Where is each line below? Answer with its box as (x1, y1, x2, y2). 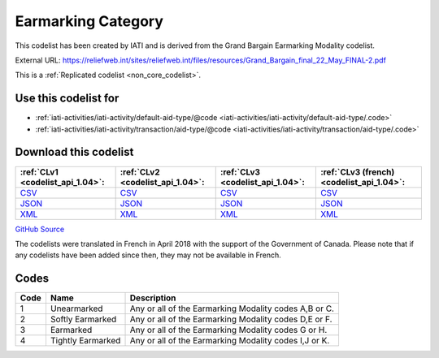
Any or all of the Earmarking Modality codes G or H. (129, 325, 328, 336)
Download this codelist (15, 145, 134, 159)
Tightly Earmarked (50, 335, 121, 347)
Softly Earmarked (50, 313, 117, 325)
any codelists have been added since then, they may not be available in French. (15, 250, 282, 260)
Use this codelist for (15, 92, 120, 106)
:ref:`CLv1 (20, 166, 59, 178)
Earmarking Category (15, 12, 164, 30)
